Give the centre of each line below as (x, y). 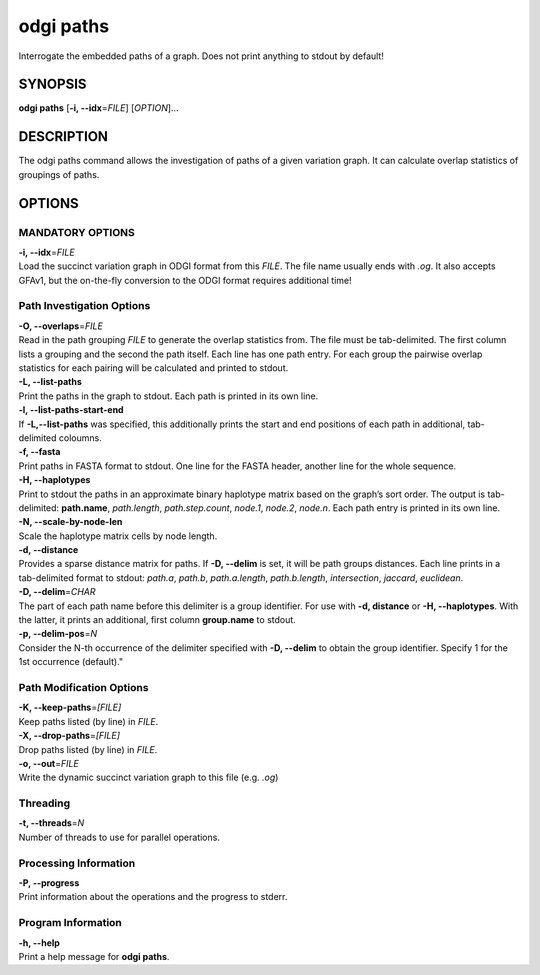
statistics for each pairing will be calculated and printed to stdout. (153, 368)
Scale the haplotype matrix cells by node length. (118, 536)
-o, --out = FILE (48, 763)
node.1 (248, 507)
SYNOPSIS (52, 84)
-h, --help (39, 942)
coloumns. (80, 437)
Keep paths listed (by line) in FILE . (88, 721)
